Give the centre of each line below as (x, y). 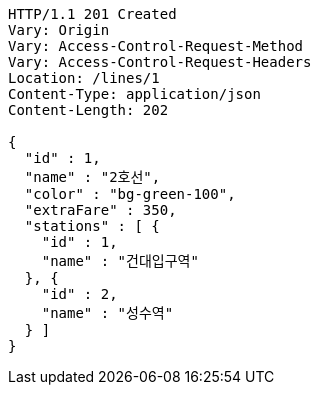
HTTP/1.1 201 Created (92, 14)
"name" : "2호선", (92, 177)
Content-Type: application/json (134, 94)
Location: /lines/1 (84, 78)
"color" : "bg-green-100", (130, 194)
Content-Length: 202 (88, 110)
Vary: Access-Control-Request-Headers (160, 62)
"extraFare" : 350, (100, 210)
